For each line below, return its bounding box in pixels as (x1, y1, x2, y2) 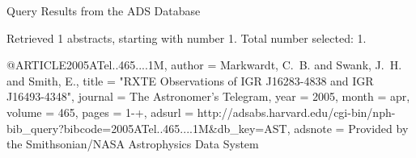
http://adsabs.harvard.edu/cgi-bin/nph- (197, 103, 396, 120)
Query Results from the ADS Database (6, 2, 201, 19)
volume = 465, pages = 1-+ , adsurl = (6, 103, 194, 120)
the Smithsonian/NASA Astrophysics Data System (6, 135, 259, 152)
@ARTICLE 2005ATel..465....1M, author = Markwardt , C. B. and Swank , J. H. (6, 56, 402, 73)
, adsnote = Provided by (287, 119, 409, 136)
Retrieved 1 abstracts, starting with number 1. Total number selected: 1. (6, 29, 367, 46)
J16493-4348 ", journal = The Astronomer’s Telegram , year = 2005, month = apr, (6, 88, 410, 105)
